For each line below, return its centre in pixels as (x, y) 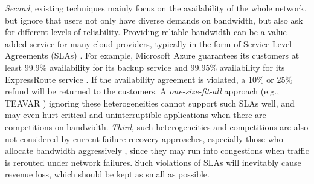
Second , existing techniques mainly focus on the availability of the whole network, (156, 8)
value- (279, 32)
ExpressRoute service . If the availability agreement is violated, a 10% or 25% (149, 79)
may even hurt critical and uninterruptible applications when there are (136, 115)
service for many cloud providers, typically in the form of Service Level (161, 43)
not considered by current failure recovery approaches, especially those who (144, 138)
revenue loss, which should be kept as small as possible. (107, 174)
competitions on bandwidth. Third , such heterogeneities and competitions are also (157, 126)
